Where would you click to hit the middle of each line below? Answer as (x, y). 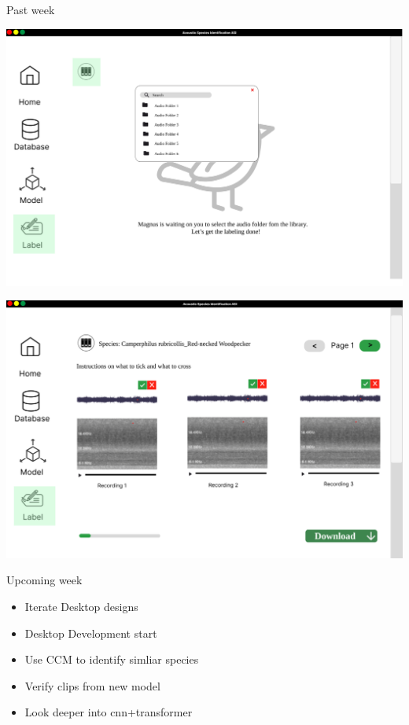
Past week (31, 9)
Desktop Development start (91, 633)
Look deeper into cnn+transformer (109, 712)
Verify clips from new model (92, 685)
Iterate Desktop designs (81, 606)
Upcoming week (44, 580)
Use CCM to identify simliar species (112, 659)
